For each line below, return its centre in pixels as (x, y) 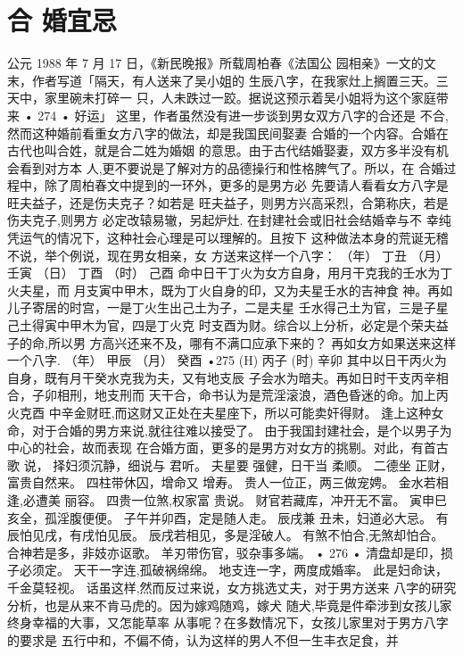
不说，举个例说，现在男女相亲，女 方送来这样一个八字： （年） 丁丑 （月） (228, 255)
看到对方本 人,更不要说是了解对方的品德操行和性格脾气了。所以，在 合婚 (231, 167)
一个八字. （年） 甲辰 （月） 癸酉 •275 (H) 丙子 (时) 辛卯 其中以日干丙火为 (227, 360)
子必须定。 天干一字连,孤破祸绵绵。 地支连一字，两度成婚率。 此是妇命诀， (227, 570)
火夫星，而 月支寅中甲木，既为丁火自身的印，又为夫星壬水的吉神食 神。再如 (230, 290)
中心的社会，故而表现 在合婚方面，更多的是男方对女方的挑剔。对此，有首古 (228, 448)
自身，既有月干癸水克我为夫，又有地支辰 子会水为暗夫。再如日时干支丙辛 (222, 377)
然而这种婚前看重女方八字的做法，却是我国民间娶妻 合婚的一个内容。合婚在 (228, 133)
